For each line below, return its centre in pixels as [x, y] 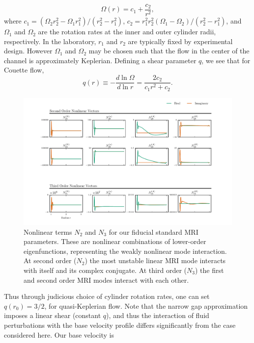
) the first [209, 270]
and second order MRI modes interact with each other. [106, 280]
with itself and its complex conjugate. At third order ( [105, 270]
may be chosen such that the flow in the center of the [169, 51]
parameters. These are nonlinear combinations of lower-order [115, 241]
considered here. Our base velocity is [59, 334]
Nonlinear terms [48, 232]
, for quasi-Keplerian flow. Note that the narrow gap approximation [146, 306]
